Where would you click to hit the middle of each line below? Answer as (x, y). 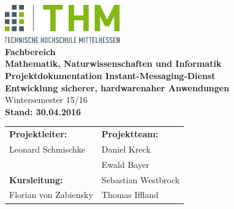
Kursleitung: (36, 179)
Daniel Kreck (126, 149)
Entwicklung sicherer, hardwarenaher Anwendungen (117, 87)
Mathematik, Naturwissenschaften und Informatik (113, 63)
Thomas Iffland (130, 195)
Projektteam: (130, 134)
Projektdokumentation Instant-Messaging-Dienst (110, 75)
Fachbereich (30, 51)
